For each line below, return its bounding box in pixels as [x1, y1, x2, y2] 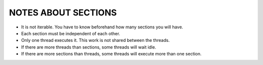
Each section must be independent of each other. [21, 30, 120, 36]
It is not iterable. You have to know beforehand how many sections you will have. [21, 24, 184, 30]
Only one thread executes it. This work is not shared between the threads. [21, 38, 170, 43]
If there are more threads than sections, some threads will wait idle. [21, 44, 156, 50]
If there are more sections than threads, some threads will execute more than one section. [21, 51, 202, 57]
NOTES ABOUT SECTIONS [9, 7, 117, 18]
